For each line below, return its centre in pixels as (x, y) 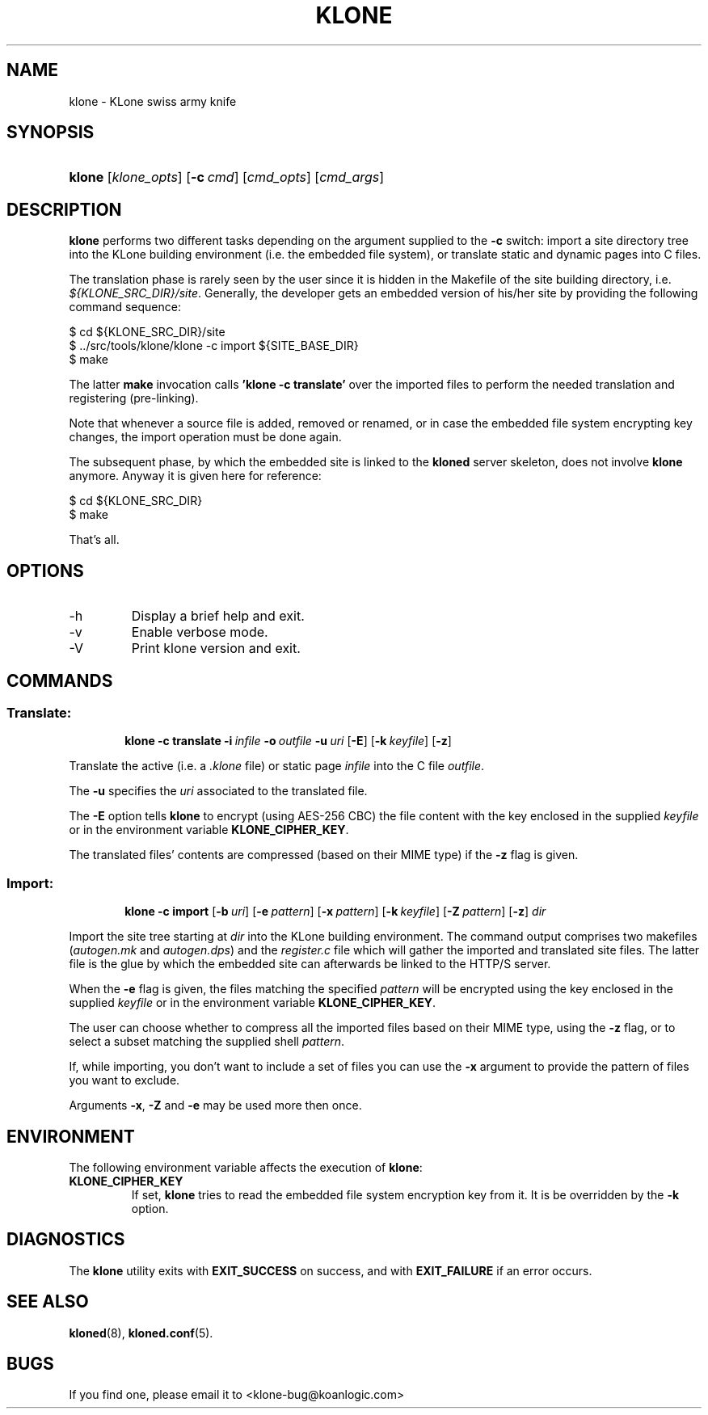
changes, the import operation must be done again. (205, 437)
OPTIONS (45, 571)
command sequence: (125, 307)
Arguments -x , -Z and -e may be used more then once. (215, 1105)
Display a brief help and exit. (218, 616)
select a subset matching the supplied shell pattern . (207, 1042)
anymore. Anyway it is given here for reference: (195, 476)
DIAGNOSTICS (66, 1240)
